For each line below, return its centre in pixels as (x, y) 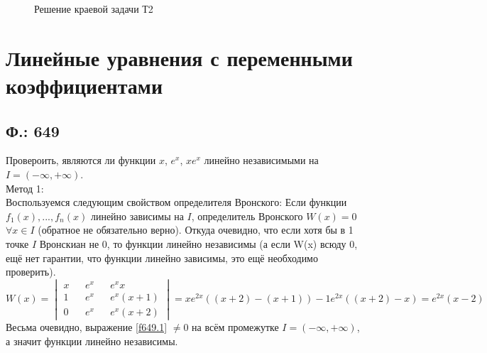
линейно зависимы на (137, 216)
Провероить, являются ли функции (81, 160)
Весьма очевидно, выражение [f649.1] (87, 327)
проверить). (31, 272)
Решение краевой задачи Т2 (94, 9)
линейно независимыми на (261, 160)
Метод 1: (25, 188)
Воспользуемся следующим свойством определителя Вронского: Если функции (176, 202)
